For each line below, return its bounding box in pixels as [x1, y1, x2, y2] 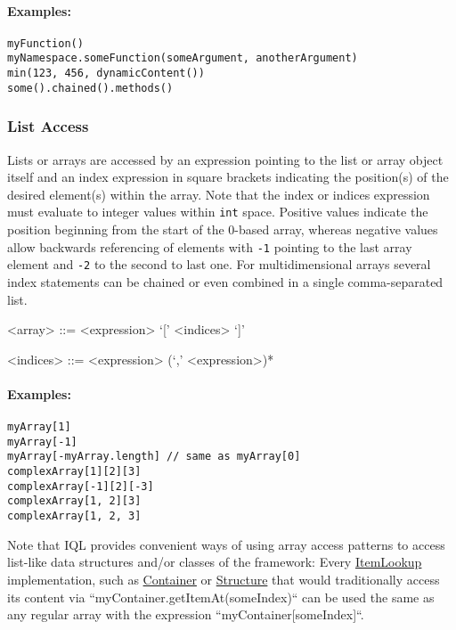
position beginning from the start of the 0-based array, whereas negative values [7, 220, 438, 239]
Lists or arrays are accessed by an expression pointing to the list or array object [7, 150, 444, 168]
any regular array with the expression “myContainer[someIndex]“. [7, 605, 364, 624]
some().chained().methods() [7, 81, 174, 94]
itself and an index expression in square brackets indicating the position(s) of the [7, 168, 449, 186]
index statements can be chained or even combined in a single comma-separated [7, 272, 444, 290]
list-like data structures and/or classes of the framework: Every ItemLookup [7, 552, 422, 571]
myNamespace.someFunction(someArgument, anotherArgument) [7, 52, 358, 65]
